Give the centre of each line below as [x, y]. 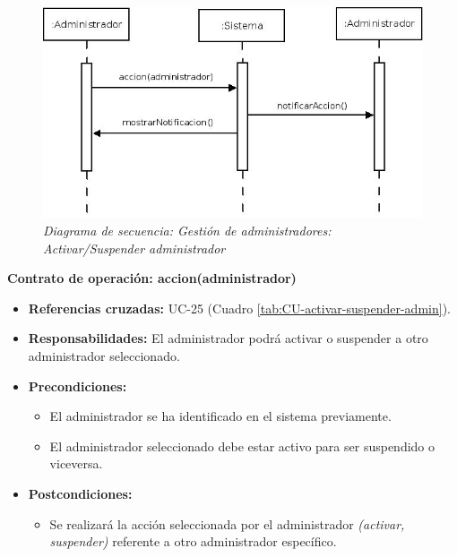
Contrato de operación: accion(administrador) [152, 278]
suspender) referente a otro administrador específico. [193, 541]
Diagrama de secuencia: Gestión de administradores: [187, 231]
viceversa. [76, 463]
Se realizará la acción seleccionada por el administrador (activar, [227, 523]
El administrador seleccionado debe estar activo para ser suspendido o [242, 446]
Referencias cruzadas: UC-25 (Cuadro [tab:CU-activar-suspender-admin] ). [239, 308]
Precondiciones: [78, 386]
